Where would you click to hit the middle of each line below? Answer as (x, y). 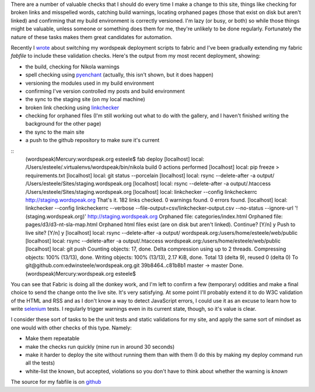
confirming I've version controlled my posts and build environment (105, 91)
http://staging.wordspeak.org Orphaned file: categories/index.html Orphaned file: (185, 216)
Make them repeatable (52, 338)
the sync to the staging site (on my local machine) (85, 99)
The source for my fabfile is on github (56, 382)
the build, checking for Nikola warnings (72, 67)
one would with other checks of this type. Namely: (71, 328)
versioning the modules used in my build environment (90, 83)
